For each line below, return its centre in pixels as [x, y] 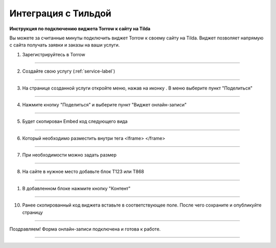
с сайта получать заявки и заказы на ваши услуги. [65, 45]
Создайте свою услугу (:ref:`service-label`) [69, 71]
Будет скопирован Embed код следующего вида [75, 121]
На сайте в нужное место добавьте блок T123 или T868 [83, 172]
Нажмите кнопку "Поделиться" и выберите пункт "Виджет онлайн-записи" [104, 104]
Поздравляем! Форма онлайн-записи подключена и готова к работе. [85, 229]
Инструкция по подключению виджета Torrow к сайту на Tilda [80, 29]
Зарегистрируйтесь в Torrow [54, 54]
